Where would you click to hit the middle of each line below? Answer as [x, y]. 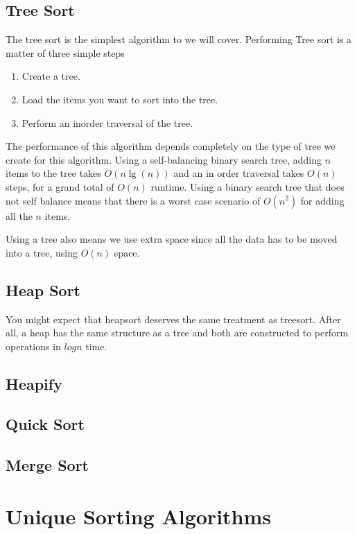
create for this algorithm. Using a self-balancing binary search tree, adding [164, 159]
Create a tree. [51, 76]
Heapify [34, 383]
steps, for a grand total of [60, 186]
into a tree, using [42, 252]
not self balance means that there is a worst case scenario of [133, 200]
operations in [33, 346]
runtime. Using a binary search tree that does [247, 186]
